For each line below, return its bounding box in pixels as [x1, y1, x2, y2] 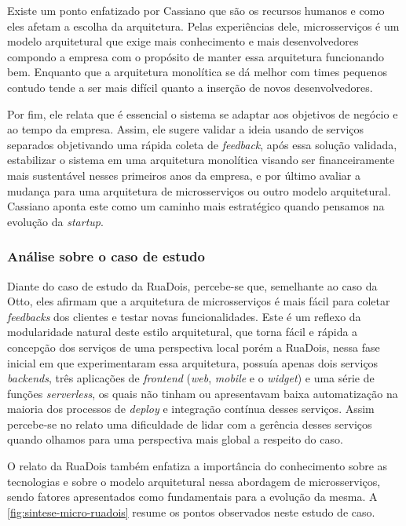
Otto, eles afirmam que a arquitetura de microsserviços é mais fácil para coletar [7, 293, 390, 309]
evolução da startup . [7, 213, 104, 229]
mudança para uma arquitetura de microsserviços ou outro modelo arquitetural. [7, 182, 391, 199]
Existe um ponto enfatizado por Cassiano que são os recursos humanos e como [7, 2, 385, 18]
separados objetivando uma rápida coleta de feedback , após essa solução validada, [7, 136, 397, 152]
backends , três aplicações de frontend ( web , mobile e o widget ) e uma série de [7, 370, 375, 386]
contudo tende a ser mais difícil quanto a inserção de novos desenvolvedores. [7, 79, 373, 95]
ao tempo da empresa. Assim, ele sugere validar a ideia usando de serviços [7, 121, 364, 137]
